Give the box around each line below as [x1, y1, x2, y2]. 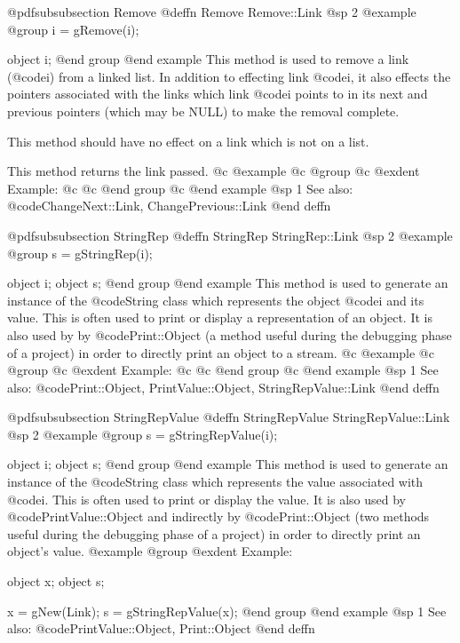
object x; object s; [7, 572, 105, 591]
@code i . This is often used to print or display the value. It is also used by [7, 489, 407, 508]
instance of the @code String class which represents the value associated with [7, 472, 424, 491]
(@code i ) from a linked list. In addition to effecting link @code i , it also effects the [7, 67, 451, 85]
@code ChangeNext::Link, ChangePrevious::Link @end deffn [7, 196, 331, 215]
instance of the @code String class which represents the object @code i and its [7, 290, 424, 309]
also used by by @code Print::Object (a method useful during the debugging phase [7, 325, 452, 344]
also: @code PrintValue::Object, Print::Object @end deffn [7, 619, 315, 638]
